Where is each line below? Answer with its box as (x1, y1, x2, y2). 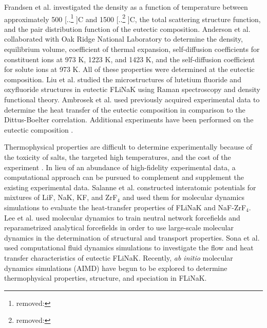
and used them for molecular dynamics (122, 192, 245, 203)
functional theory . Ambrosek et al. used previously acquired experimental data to (4, 94, 260, 104)
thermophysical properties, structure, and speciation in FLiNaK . (4, 272, 207, 283)
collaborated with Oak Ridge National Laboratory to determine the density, (4, 33, 243, 44)
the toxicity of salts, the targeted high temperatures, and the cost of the (4, 151, 231, 162)
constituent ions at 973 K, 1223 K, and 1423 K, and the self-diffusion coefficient (4, 53, 255, 64)
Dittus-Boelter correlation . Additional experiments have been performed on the (4, 114, 254, 125)
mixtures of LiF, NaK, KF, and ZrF (4, 192, 118, 203)
